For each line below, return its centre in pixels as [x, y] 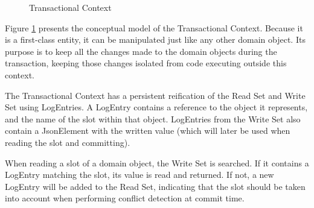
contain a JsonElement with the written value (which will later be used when [148, 131]
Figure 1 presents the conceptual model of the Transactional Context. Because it [154, 27]
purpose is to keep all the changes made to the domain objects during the [141, 51]
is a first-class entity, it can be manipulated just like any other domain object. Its [155, 39]
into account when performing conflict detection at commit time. [125, 198]
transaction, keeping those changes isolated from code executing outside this [146, 63]
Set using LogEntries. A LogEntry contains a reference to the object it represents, [156, 107]
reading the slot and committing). [68, 142]
